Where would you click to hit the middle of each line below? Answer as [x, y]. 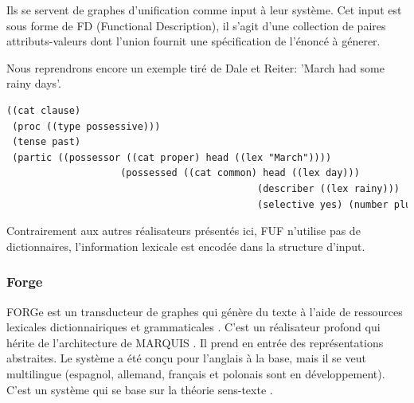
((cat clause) [44, 110]
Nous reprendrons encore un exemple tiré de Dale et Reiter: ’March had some [195, 67]
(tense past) [47, 142]
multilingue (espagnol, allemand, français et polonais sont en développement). [196, 373]
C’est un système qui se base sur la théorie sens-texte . [140, 389]
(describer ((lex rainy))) [328, 188]
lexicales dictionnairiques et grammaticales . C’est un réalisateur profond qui [193, 327]
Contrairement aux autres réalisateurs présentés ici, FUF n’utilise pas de [184, 231]
